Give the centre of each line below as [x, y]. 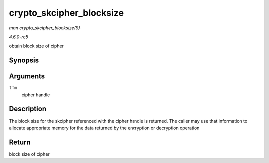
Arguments [27, 76]
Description [28, 109]
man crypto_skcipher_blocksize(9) [45, 28]
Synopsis [24, 60]
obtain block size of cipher [37, 46]
